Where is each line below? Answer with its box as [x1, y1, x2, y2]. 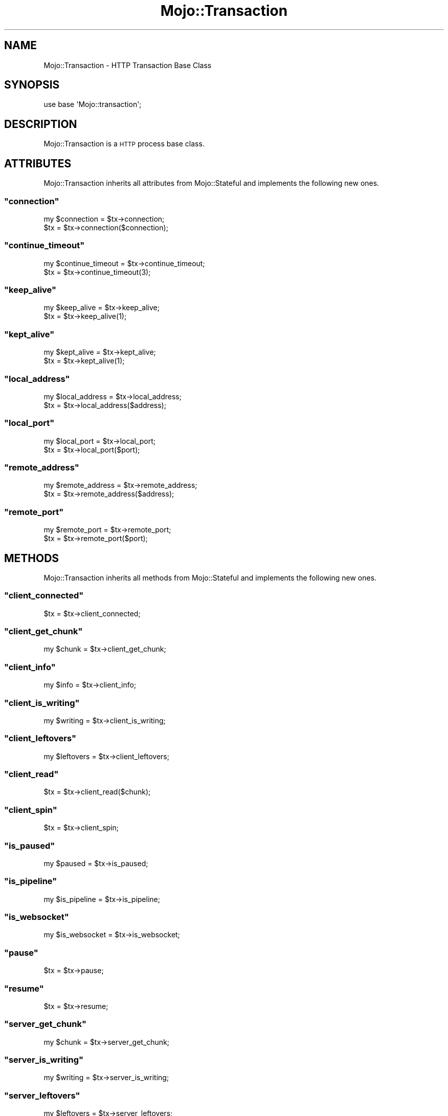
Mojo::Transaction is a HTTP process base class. [43, 139, 205, 148]
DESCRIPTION [4, 117, 77, 131]
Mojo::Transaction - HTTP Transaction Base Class [43, 60, 212, 70]
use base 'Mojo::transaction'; [43, 100, 142, 109]
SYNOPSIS [4, 78, 60, 92]
